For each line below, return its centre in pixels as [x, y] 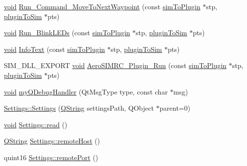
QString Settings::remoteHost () [52, 141]
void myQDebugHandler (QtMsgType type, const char [86, 91]
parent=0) [175, 108]
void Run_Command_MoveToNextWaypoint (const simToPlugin [102, 6]
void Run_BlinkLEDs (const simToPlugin [67, 33]
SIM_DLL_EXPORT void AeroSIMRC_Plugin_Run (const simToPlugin [115, 65]
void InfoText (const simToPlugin [55, 49]
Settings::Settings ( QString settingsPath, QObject [79, 108]
